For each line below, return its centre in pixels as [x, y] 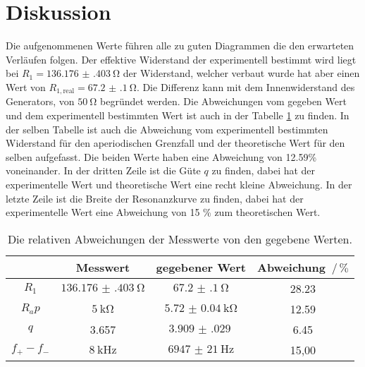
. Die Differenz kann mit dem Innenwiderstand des [246, 86]
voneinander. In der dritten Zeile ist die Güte [103, 170]
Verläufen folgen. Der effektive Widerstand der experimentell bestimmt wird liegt [181, 59]
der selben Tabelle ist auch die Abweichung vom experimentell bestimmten [167, 129]
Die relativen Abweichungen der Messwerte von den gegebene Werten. [180, 239]
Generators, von [40, 101]
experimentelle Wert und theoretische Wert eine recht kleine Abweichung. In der [179, 184]
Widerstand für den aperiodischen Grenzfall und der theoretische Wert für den [175, 143]
